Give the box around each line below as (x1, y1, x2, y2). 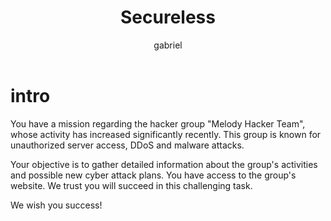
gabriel (153, 39, 183, 51)
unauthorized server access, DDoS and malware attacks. (10, 139, 245, 151)
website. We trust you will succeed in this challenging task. (10, 179, 253, 191)
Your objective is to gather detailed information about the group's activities (10, 158, 318, 170)
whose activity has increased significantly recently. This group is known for (10, 128, 322, 140)
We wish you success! (10, 199, 103, 211)
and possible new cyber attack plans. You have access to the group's (10, 169, 297, 181)
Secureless (120, 6, 216, 29)
